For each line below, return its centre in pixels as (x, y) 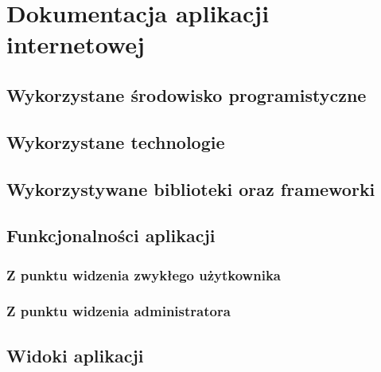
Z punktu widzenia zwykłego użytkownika (144, 274)
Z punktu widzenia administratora (119, 311)
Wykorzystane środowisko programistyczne (187, 94)
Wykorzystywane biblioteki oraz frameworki (191, 188)
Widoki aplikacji (75, 355)
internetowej (76, 44)
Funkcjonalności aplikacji (111, 235)
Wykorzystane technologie (116, 141)
